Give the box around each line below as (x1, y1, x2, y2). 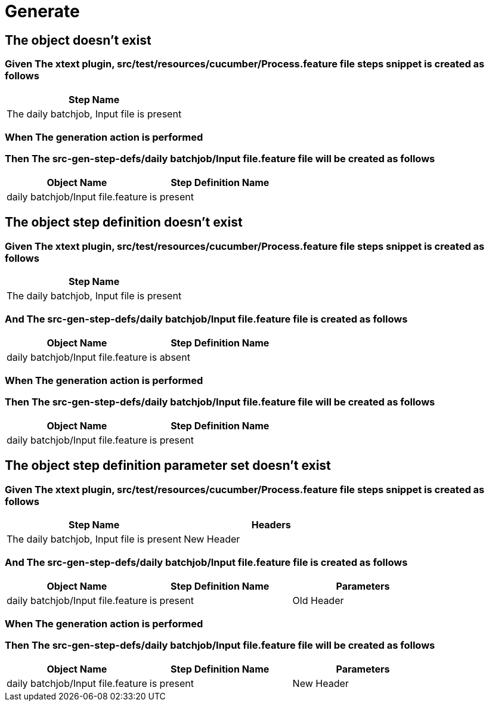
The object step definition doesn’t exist (5, 215, 243, 230)
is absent (149, 351, 190, 363)
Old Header (292, 594, 344, 606)
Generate (5, 1, 80, 21)
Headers (251, 518, 291, 531)
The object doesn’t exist (5, 32, 151, 48)
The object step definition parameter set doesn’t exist (5, 458, 331, 473)
